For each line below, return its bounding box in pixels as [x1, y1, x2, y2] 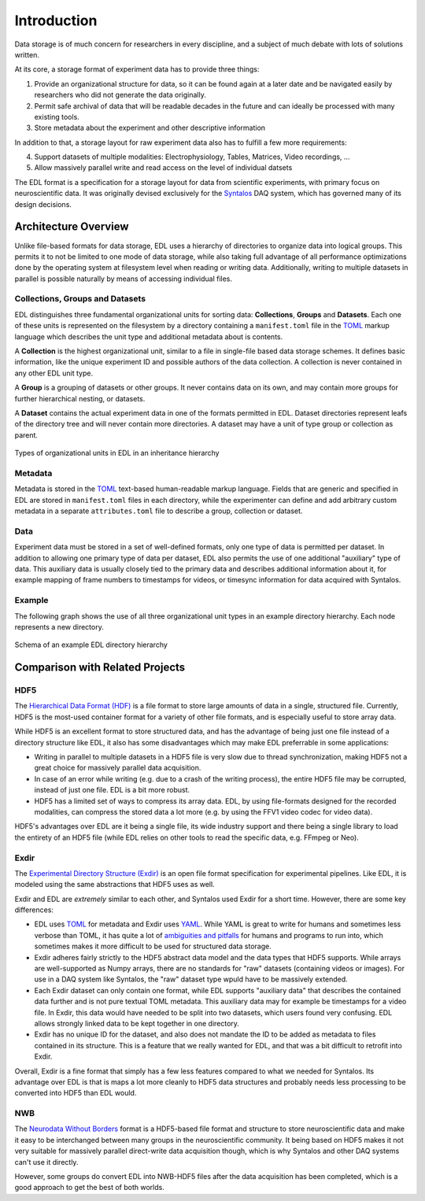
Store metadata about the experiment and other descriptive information [34, 123, 266, 133]
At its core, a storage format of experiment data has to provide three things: [14, 65, 260, 74]
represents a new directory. [14, 622, 104, 631]
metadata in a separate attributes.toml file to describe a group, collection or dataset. [14, 506, 303, 516]
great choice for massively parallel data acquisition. [34, 763, 201, 773]
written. [14, 50, 39, 59]
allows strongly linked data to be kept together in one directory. [34, 1018, 240, 1028]
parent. [14, 430, 39, 440]
